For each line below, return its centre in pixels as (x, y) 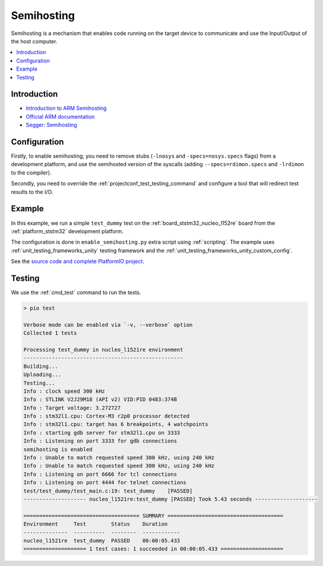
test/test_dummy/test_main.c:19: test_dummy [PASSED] (108, 491)
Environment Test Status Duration (96, 524)
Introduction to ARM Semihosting (66, 108)
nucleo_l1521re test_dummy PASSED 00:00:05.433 (102, 540)
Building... (41, 366)
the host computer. (34, 41)
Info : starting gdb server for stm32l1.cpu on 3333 (102, 433)
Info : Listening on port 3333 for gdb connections (100, 441)
